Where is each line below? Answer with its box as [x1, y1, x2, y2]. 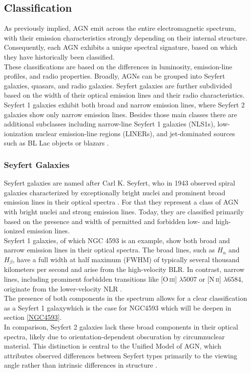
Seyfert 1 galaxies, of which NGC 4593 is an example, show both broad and [4, 235, 230, 245]
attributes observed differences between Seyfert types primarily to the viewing [4, 350, 237, 360]
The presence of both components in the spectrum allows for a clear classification [4, 293, 247, 303]
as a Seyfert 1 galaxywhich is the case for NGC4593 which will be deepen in [4, 302, 231, 312]
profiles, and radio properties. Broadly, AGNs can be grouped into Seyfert [4, 71, 225, 81]
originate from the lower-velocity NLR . [4, 283, 123, 293]
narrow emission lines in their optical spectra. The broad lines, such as [4, 245, 215, 255]
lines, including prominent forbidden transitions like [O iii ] [4, 273, 177, 284]
